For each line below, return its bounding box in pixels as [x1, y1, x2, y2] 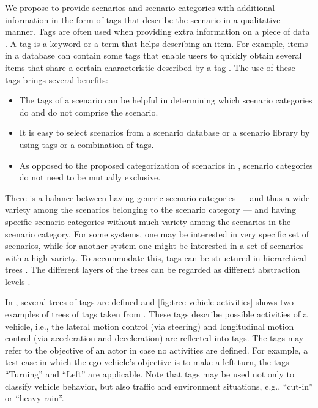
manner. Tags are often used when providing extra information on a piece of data [5, 25, 310, 38]
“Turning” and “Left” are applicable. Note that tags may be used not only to [5, 368, 294, 380]
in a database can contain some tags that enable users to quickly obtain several [5, 49, 302, 62]
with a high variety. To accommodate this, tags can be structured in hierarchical [5, 251, 306, 264]
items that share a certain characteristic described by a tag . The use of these [5, 61, 295, 73]
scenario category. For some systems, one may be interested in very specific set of [5, 227, 309, 240]
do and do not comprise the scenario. [19, 105, 158, 118]
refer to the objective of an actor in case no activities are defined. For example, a [5, 343, 308, 356]
